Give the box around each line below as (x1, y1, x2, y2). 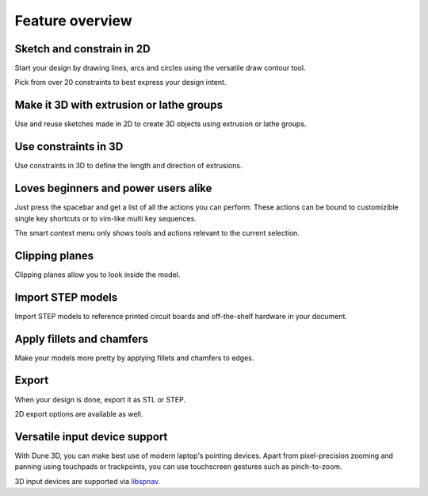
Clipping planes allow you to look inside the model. (14, 270, 181, 279)
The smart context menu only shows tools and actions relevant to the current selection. (14, 228, 300, 237)
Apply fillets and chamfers (14, 332, 149, 345)
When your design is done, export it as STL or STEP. (14, 394, 186, 404)
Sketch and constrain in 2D (14, 42, 151, 56)
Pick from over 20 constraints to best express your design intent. (14, 78, 227, 87)
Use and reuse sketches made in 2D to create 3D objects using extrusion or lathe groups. (14, 119, 307, 129)
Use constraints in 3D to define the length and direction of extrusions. (14, 161, 243, 171)
